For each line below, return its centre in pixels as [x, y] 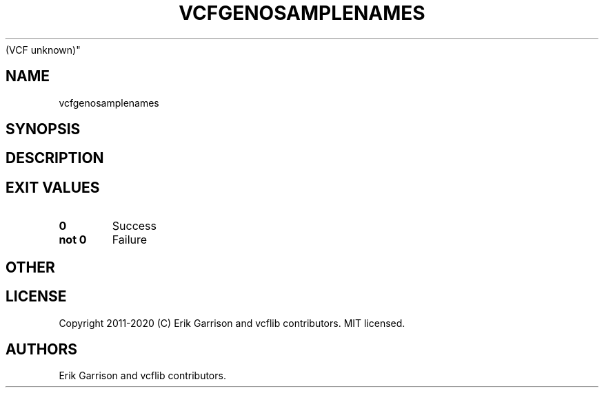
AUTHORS [42, 349]
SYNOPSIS [43, 129]
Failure [130, 240]
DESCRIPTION [55, 158]
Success [134, 226]
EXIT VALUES [53, 187]
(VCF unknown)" [43, 50]
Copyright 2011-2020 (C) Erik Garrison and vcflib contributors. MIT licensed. [232, 323]
